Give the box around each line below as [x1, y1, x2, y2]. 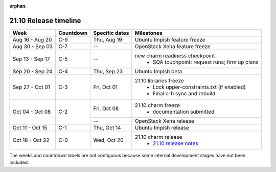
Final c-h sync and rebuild [152, 90, 216, 97]
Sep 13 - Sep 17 [12, 55, 50, 62]
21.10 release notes [152, 140, 199, 147]
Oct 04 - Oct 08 [12, 108, 51, 115]
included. [9, 159, 29, 166]
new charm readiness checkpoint [134, 52, 215, 59]
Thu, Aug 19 [93, 36, 122, 43]
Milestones [134, 29, 163, 36]
